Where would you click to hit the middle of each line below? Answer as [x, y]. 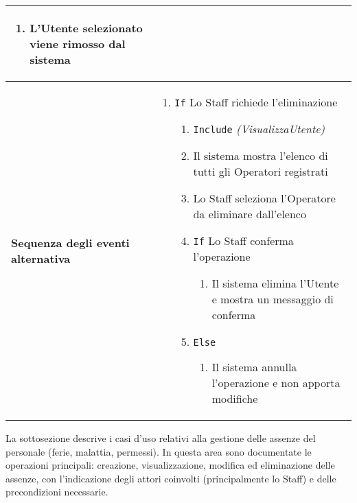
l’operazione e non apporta [276, 383]
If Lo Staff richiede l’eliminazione [256, 102]
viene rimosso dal [78, 44]
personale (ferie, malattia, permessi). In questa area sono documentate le [159, 451]
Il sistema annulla [254, 367]
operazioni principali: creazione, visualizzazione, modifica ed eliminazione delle [170, 465]
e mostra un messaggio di [273, 299]
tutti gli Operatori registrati [261, 171]
